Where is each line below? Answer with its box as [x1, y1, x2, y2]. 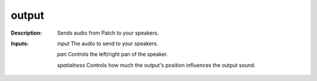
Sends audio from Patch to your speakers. [57, 29, 159, 36]
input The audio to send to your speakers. [57, 40, 158, 47]
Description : [11, 29, 42, 36]
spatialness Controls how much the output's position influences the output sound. [57, 62, 256, 69]
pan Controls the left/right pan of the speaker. [57, 50, 168, 58]
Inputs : [11, 40, 29, 47]
